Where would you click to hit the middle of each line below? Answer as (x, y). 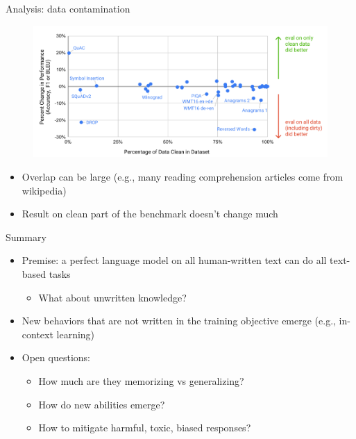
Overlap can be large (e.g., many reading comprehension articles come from (183, 176)
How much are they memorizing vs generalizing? (141, 380)
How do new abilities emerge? (102, 404)
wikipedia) (44, 190)
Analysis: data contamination (68, 8)
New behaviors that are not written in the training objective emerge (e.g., (179, 321)
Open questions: (56, 357)
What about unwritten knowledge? (112, 297)
